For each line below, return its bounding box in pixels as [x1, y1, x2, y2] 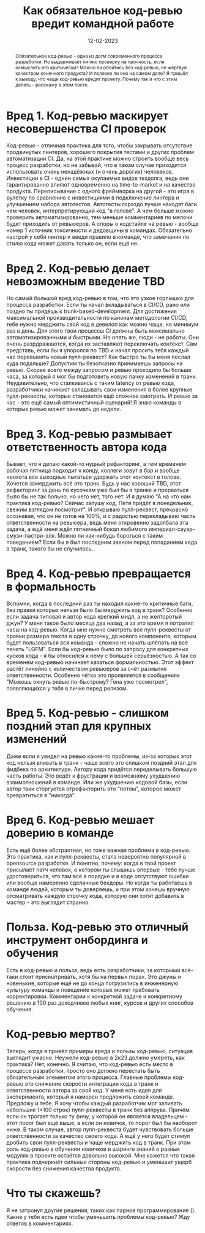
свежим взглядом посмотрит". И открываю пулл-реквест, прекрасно [6, 506, 188, 513]
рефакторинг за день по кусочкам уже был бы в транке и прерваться [6, 486, 189, 494]
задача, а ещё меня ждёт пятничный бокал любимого [6, 525, 148, 533]
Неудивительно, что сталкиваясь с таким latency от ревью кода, [6, 379, 176, 387]
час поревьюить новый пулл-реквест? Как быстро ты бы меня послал [6, 354, 191, 361]
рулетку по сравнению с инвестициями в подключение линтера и [6, 194, 179, 201]
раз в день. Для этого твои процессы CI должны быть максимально [6, 327, 185, 334]
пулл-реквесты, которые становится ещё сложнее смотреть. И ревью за [6, 392, 198, 400]
